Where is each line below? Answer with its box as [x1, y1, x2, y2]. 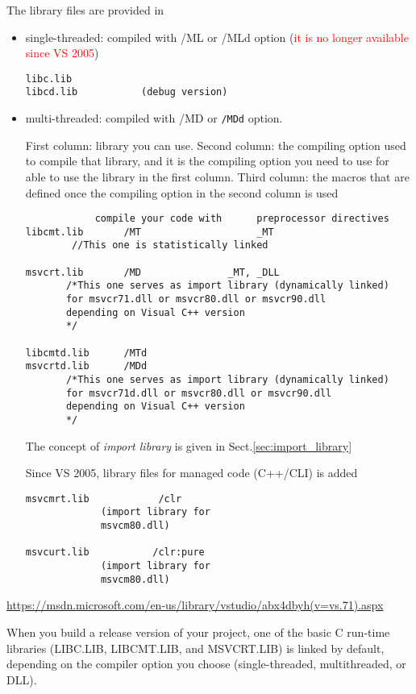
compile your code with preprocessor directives [94, 213, 389, 225]
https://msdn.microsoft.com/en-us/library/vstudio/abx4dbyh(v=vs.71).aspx [6, 596, 384, 613]
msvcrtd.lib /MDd [25, 360, 148, 372]
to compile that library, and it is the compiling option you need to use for [25, 152, 389, 169]
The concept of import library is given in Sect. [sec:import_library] [25, 437, 352, 454]
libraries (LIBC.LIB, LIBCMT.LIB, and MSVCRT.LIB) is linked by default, [6, 639, 385, 656]
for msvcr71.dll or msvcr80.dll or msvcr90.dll [65, 293, 327, 305]
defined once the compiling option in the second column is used [25, 184, 339, 201]
